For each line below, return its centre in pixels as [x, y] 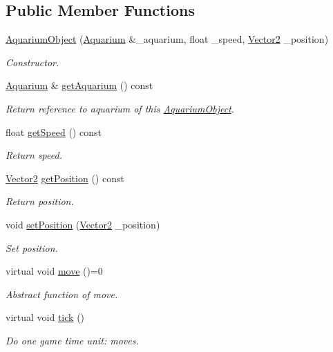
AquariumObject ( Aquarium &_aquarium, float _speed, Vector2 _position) [167, 39]
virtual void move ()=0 [54, 271]
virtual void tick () [45, 317]
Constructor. [32, 62]
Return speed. [34, 155]
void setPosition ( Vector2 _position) [83, 224]
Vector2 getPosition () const [65, 178]
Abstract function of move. [62, 294]
